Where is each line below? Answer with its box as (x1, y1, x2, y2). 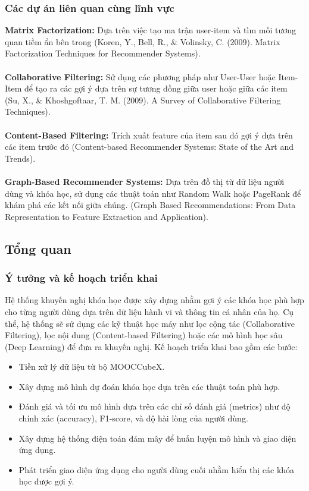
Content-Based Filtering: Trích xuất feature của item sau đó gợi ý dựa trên (5, 128, 293, 141)
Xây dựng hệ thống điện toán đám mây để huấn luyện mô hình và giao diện (18, 432, 296, 444)
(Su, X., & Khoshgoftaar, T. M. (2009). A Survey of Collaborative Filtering (5, 93, 281, 106)
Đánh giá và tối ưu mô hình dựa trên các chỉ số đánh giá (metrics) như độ (18, 400, 291, 413)
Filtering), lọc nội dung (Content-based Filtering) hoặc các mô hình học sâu (5, 329, 283, 341)
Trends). (5, 152, 36, 164)
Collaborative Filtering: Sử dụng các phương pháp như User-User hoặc (5, 70, 276, 83)
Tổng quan (5, 239, 71, 257)
